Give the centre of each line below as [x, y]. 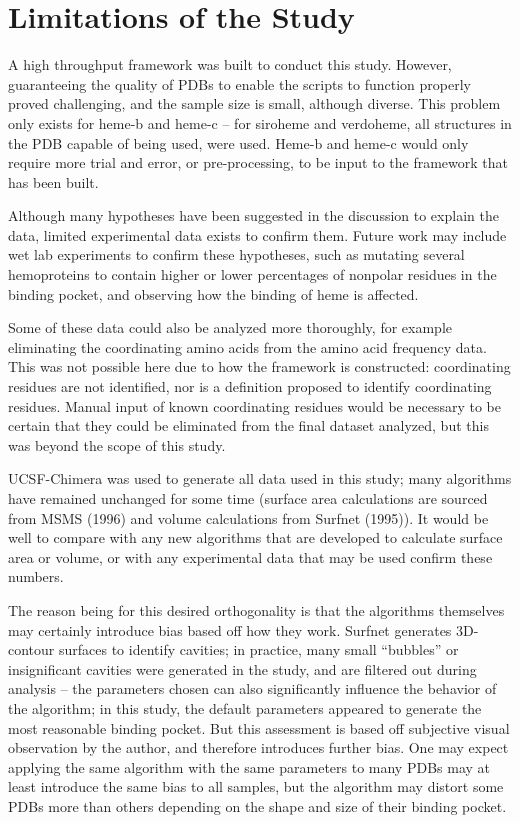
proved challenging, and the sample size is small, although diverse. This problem [254, 103]
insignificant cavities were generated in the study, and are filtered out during [242, 668]
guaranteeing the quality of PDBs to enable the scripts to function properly [240, 83]
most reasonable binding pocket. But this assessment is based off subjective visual [259, 727]
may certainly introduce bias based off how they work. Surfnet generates [230, 629]
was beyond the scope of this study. [117, 444]
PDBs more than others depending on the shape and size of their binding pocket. [257, 805]
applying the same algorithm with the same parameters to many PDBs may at [249, 766]
